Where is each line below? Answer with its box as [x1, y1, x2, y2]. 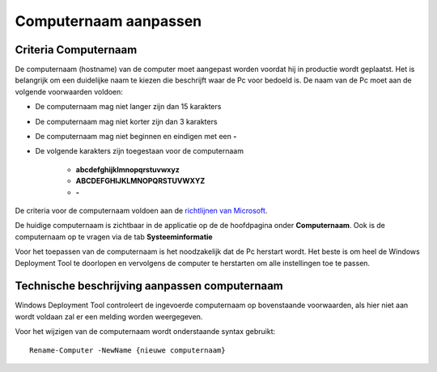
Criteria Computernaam [15, 43, 138, 57]
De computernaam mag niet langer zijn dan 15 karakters [35, 102, 222, 112]
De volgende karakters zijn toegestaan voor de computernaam [35, 146, 244, 156]
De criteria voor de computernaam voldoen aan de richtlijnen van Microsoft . [15, 205, 268, 215]
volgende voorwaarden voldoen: [15, 87, 123, 96]
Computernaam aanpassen [15, 12, 202, 30]
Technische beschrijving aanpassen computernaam [15, 279, 283, 293]
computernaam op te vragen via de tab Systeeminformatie [15, 231, 214, 242]
